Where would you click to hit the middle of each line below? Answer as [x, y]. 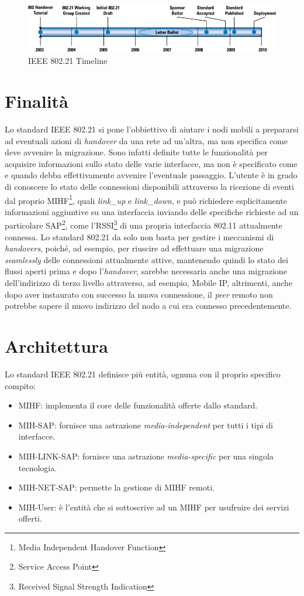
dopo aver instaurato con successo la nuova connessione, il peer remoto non [139, 294]
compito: [20, 385]
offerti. [30, 518]
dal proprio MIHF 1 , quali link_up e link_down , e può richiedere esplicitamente [146, 199]
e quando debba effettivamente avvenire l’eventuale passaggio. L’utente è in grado [151, 175]
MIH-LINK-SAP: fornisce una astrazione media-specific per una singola [146, 456]
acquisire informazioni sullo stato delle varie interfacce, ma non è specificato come [151, 163]
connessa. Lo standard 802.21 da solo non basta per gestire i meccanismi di [139, 236]
